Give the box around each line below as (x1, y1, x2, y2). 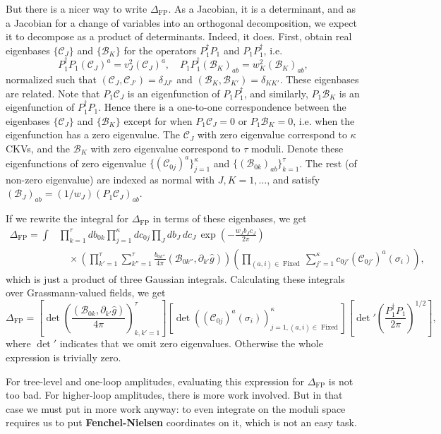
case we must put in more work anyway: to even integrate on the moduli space (6, 401, 346, 416)
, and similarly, (243, 85, 308, 100)
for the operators (123, 42, 197, 57)
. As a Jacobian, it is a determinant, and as (168, 1, 356, 16)
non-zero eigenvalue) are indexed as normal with (6, 171, 215, 186)
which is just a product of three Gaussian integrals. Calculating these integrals (6, 271, 345, 286)
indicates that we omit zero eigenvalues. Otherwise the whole (59, 336, 323, 351)
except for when (123, 113, 193, 128)
